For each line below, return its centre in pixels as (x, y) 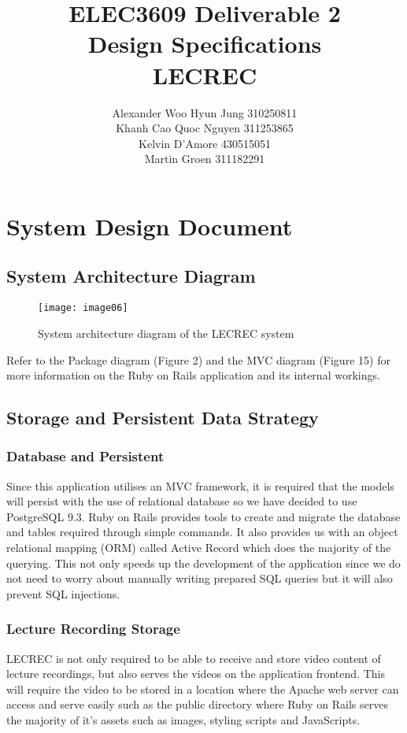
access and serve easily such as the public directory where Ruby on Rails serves (197, 704)
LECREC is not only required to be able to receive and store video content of (194, 658)
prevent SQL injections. (63, 593)
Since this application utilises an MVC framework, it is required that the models (200, 485)
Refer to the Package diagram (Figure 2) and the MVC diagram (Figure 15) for (198, 359)
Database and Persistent (85, 456)
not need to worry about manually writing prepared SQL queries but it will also (200, 578)
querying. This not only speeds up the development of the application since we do (203, 563)
